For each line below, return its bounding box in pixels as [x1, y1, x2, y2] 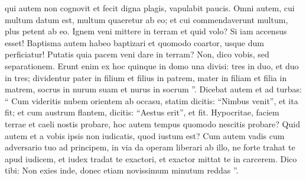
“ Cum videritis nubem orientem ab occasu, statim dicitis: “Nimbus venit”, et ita [5, 94, 298, 107]
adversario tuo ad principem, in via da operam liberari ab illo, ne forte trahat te [5, 141, 295, 153]
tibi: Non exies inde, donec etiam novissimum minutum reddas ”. [5, 164, 239, 176]
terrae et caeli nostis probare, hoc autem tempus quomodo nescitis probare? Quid [5, 117, 300, 130]
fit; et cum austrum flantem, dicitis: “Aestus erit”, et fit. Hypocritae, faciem [5, 106, 279, 118]
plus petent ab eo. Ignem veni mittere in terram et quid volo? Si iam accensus [5, 25, 287, 37]
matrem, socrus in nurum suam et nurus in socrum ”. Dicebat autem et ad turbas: [5, 83, 302, 95]
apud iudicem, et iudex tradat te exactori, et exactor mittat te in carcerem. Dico [5, 152, 297, 165]
